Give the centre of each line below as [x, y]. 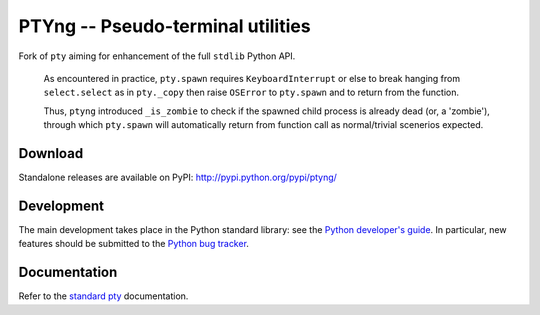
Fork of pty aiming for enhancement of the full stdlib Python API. [157, 56]
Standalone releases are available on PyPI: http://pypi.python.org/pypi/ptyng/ [177, 177]
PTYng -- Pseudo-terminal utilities [164, 26]
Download [51, 153]
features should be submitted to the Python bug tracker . [134, 244]
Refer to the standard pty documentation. [103, 296]
